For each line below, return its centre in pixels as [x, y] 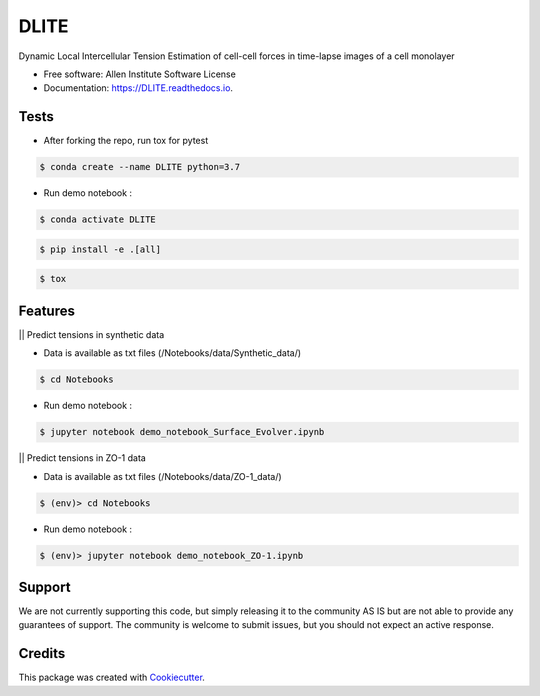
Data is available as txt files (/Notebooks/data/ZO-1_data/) [162, 476]
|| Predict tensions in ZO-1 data [82, 458]
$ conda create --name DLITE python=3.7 [139, 167]
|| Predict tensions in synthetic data [91, 334]
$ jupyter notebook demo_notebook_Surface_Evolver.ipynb [182, 432]
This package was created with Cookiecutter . [111, 677]
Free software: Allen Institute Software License [140, 74]
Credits [42, 653]
